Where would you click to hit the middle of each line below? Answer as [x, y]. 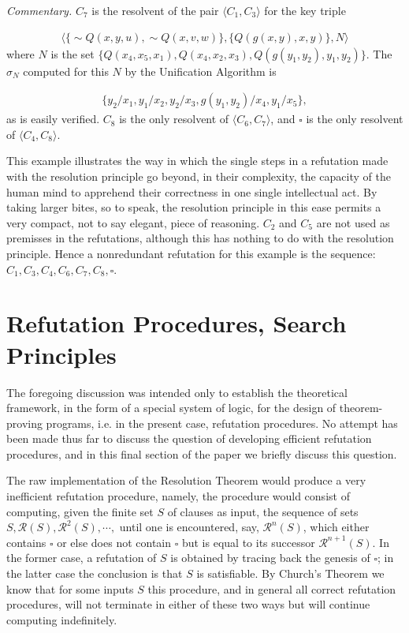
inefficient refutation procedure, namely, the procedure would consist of [178, 496]
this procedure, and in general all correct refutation [272, 588]
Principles [61, 354]
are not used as [353, 222]
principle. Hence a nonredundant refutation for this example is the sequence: [191, 253]
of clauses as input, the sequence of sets [263, 511]
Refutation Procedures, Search [177, 323]
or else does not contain [114, 542]
